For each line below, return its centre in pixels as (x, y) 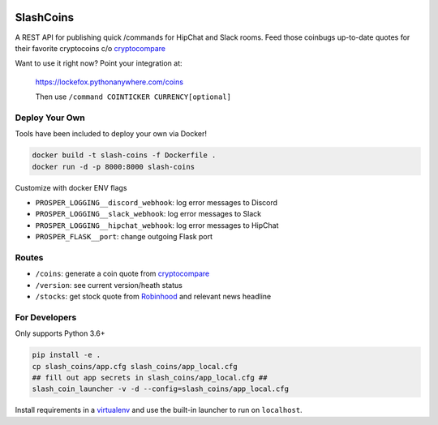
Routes (29, 257)
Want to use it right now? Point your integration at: (99, 63)
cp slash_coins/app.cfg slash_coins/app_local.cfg (135, 366)
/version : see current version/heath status (109, 285)
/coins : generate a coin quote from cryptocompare (122, 274)
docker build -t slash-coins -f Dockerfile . (124, 155)
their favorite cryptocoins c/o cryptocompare (90, 48)
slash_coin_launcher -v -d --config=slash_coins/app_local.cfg (161, 389)
